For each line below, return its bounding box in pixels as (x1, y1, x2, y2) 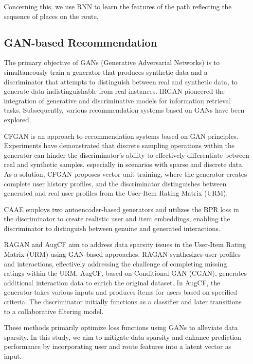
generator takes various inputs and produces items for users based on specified (4, 287, 237, 297)
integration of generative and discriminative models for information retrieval (4, 95, 231, 105)
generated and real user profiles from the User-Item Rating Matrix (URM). (4, 188, 228, 198)
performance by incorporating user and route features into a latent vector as (4, 341, 232, 351)
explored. (4, 114, 31, 124)
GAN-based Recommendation (4, 34, 157, 50)
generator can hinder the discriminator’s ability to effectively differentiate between (4, 149, 249, 160)
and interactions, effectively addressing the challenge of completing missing (4, 258, 227, 268)
